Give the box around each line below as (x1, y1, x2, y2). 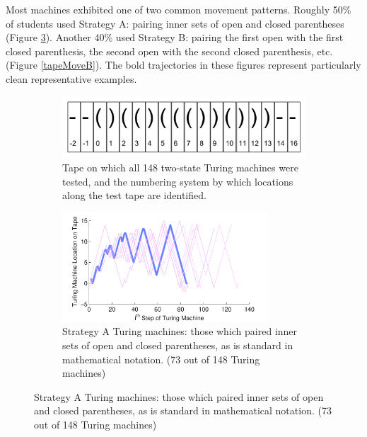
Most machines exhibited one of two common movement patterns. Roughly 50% (6, 2, 351, 16)
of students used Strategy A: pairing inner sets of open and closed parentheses (6, 16, 344, 30)
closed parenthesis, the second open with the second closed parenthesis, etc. (6, 43, 333, 58)
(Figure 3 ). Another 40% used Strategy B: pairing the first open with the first (6, 30, 344, 45)
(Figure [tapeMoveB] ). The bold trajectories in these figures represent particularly (6, 57, 361, 72)
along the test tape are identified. (62, 188, 206, 203)
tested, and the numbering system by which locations (62, 174, 293, 188)
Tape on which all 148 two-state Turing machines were (62, 160, 298, 175)
